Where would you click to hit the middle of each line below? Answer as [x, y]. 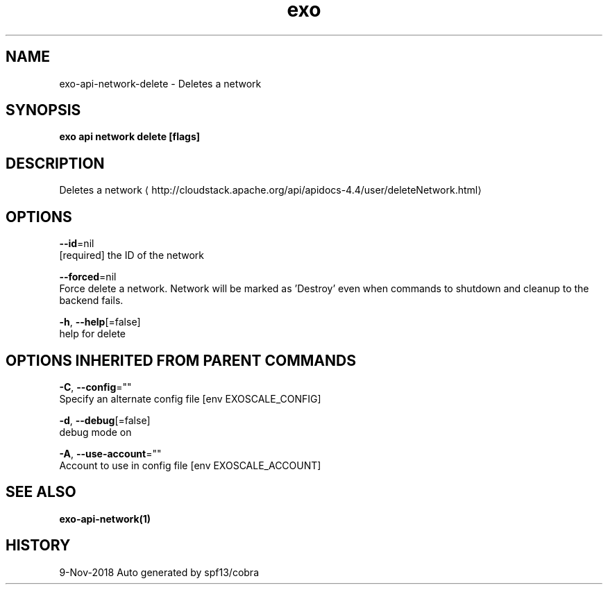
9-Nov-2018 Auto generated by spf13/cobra [159, 572]
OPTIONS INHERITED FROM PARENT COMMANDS [181, 360]
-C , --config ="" [95, 387]
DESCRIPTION [55, 163]
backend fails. [91, 301]
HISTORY [38, 546]
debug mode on [95, 432]
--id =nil [77, 244]
